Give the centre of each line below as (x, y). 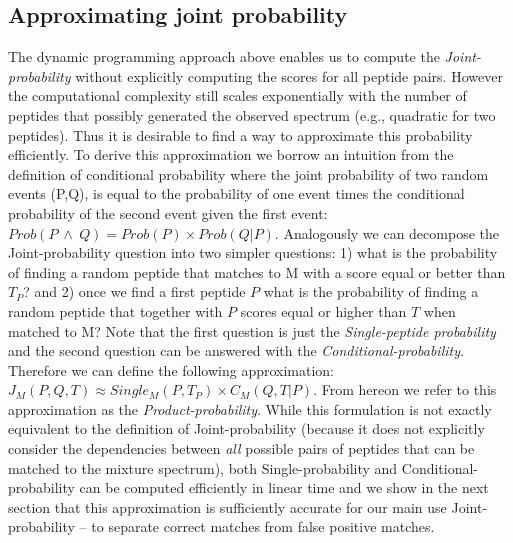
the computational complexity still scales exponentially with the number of (237, 95)
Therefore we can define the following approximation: (171, 369)
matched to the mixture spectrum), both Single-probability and (203, 467)
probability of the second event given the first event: (168, 212)
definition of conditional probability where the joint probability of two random (248, 173)
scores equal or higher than (323, 310)
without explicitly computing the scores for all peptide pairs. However (289, 75)
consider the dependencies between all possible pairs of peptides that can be (241, 448)
